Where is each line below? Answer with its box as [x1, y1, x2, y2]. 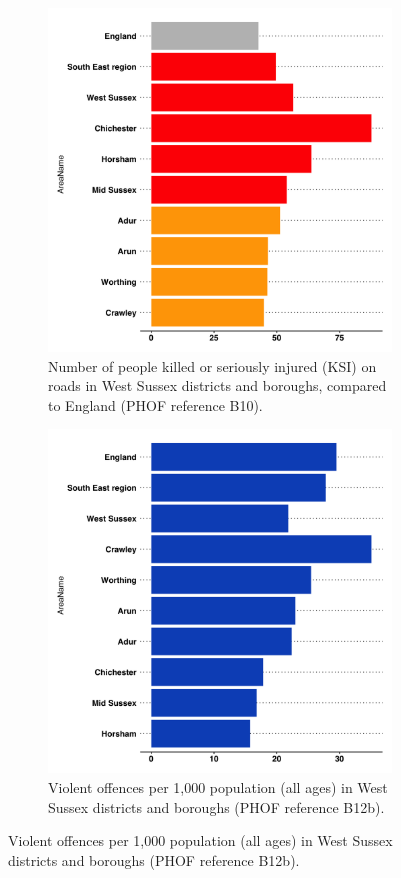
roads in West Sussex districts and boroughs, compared [48, 375, 387, 396]
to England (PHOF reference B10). [48, 394, 263, 415]
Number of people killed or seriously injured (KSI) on [48, 355, 377, 376]
